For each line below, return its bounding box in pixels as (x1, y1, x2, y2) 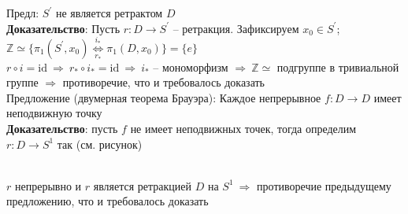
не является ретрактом (55, 5, 163, 20)
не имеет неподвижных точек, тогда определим (130, 120, 357, 136)
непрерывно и (14, 177, 82, 194)
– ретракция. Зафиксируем (172, 20, 299, 36)
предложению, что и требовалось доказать (6, 193, 209, 209)
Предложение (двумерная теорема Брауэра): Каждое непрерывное (6, 89, 321, 105)
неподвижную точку (6, 105, 102, 121)
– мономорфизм (153, 58, 228, 75)
